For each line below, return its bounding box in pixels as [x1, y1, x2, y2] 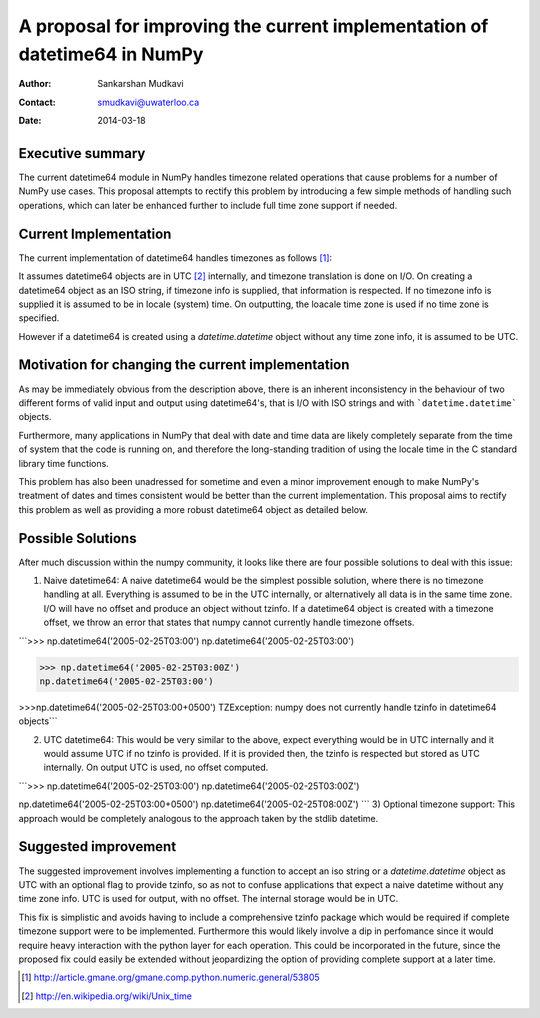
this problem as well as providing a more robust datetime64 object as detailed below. [18, 503, 369, 515]
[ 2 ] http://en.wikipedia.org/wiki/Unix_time [21, 990, 192, 1002]
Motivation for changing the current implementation [18, 356, 350, 374]
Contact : [18, 96, 57, 108]
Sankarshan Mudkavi [97, 78, 184, 90]
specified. [18, 312, 60, 324]
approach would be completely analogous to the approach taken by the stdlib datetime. [18, 812, 379, 824]
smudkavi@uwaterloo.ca [97, 96, 200, 108]
